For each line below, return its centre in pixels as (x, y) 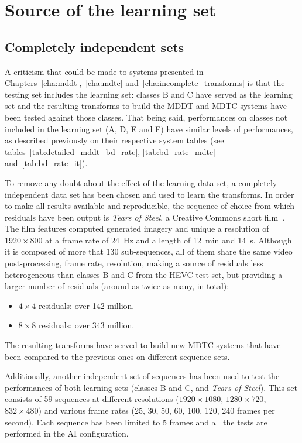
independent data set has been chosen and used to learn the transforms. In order (150, 194)
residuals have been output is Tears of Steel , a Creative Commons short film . (145, 217)
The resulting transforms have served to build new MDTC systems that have (143, 345)
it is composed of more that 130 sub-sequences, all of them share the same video (149, 251)
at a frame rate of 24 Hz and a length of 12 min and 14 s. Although (169, 240)
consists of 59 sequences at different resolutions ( (92, 399)
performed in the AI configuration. (67, 433)
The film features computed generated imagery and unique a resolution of (137, 229)
